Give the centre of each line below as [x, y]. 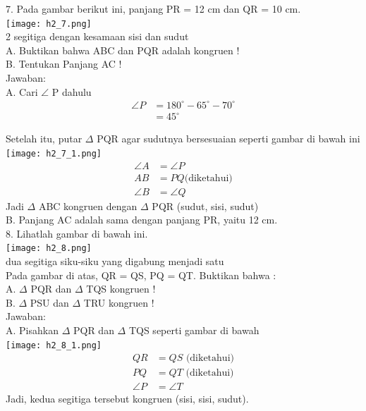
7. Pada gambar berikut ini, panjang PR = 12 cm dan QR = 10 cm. [153, 8]
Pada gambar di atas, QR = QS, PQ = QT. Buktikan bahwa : [141, 275]
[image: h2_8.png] [49, 249]
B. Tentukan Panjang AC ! [64, 64]
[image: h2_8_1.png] [54, 345]
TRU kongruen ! [119, 302]
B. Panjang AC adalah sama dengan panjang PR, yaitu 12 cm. [142, 220]
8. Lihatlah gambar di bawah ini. [77, 233]
